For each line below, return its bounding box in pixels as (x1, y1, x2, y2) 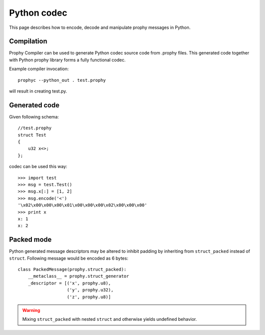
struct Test (18, 132, 47, 138)
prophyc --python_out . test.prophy (18, 77, 106, 83)
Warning (22, 308, 40, 313)
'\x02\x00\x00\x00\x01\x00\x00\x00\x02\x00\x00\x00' (18, 202, 147, 208)
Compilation (9, 37, 48, 46)
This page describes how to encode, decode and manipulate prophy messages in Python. (9, 24, 191, 30)
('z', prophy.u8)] (67, 294, 111, 300)
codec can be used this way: (9, 164, 67, 169)
